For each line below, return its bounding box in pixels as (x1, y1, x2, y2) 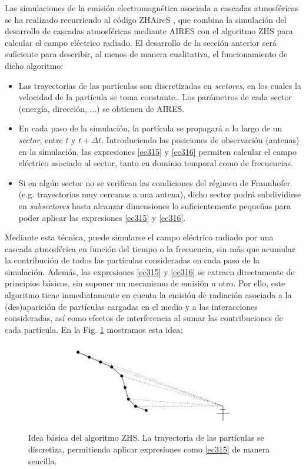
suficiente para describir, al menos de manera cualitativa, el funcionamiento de (5, 48, 288, 60)
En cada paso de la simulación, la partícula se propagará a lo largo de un (18, 122, 282, 134)
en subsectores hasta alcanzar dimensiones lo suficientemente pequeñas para (18, 199, 291, 212)
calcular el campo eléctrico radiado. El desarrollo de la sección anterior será (5, 36, 277, 48)
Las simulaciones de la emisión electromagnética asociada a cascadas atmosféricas (5, 2, 299, 14)
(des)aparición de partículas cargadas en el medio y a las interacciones (5, 300, 258, 312)
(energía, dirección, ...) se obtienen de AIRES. (18, 102, 185, 114)
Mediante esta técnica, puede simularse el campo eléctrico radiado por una (5, 231, 274, 243)
